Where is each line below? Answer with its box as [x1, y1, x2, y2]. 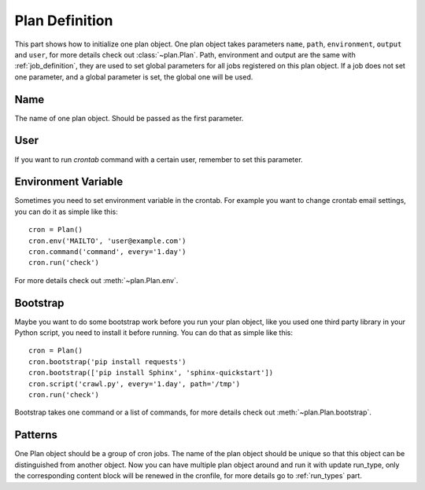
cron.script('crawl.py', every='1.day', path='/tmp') [28, 379, 240, 389]
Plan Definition [14, 12, 113, 29]
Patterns [14, 429, 58, 442]
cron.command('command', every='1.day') [28, 248, 187, 256]
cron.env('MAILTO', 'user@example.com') [28, 236, 187, 245]
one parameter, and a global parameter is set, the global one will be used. [14, 72, 253, 82]
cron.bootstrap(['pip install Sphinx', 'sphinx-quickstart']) [28, 368, 274, 378]
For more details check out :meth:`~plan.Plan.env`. [14, 275, 179, 285]
